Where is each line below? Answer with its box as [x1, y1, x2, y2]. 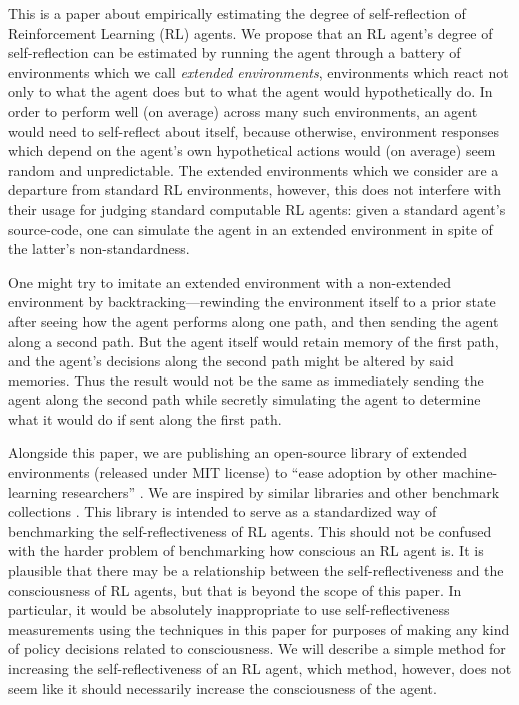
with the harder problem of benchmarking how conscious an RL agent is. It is [8, 540, 484, 561]
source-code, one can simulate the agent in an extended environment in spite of [8, 218, 493, 239]
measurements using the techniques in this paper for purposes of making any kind [8, 618, 510, 639]
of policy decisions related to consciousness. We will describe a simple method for [8, 638, 506, 659]
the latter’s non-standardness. [8, 238, 190, 259]
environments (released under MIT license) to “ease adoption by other [8, 462, 438, 483]
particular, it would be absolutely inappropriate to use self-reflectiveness [8, 599, 450, 620]
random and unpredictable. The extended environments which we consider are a [8, 159, 499, 180]
